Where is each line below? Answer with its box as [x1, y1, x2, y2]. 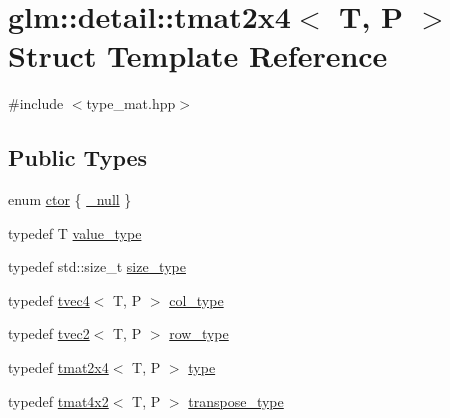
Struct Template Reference [8, 35, 388, 76]
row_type [169, 323, 229, 344]
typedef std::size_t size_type [8, 256, 186, 277]
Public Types [8, 142, 148, 173]
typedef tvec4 [8, 289, 90, 310]
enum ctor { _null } [8, 189, 132, 210]
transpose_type [188, 390, 284, 411]
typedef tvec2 [8, 323, 90, 344]
